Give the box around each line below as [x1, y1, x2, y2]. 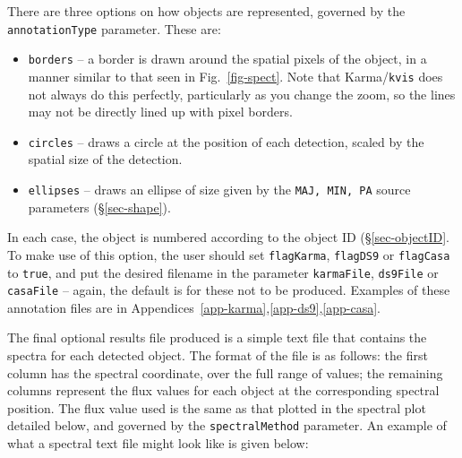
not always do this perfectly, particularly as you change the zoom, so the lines [28, 84, 456, 103]
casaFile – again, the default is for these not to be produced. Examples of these [7, 281, 450, 299]
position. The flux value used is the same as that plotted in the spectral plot [7, 398, 426, 417]
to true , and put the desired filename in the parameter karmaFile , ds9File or [7, 263, 439, 281]
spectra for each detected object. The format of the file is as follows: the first [7, 346, 428, 364]
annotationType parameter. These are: [7, 19, 221, 38]
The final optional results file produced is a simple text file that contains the [7, 328, 427, 347]
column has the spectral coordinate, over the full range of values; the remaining [7, 363, 443, 382]
